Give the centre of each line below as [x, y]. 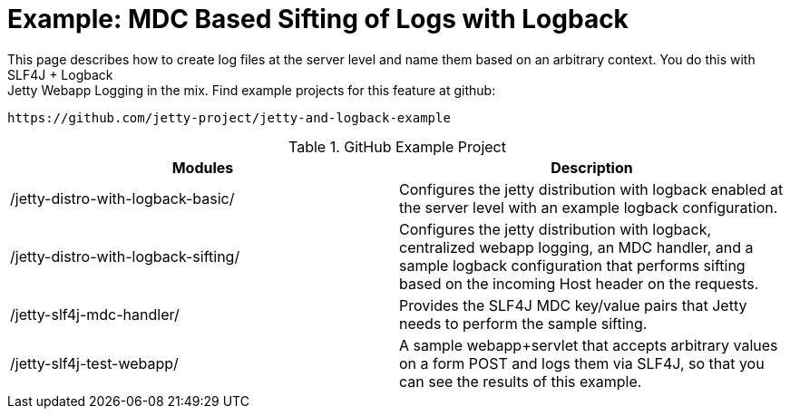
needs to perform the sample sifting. [523, 323]
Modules [203, 167]
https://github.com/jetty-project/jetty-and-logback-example [229, 117]
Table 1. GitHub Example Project [397, 146]
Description [592, 167]
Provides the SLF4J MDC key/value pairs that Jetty [573, 305]
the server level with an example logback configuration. [589, 207]
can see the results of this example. [521, 381]
